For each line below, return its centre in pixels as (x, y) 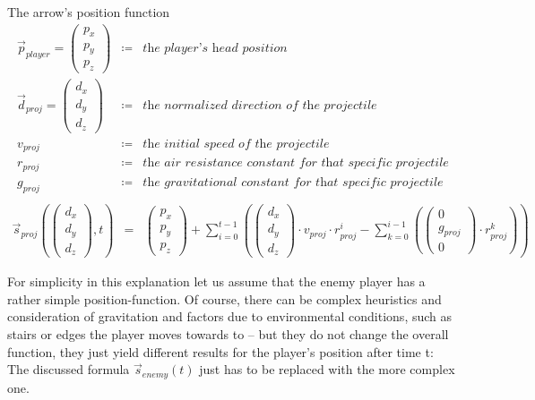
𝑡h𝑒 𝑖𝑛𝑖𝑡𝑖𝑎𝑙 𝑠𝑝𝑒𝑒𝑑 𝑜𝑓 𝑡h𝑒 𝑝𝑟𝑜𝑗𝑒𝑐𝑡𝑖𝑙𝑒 (236, 144)
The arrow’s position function (89, 12)
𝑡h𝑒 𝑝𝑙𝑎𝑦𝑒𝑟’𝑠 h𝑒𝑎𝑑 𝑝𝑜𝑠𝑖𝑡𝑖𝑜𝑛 (215, 48)
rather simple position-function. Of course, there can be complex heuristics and (224, 298)
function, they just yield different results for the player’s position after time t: (220, 351)
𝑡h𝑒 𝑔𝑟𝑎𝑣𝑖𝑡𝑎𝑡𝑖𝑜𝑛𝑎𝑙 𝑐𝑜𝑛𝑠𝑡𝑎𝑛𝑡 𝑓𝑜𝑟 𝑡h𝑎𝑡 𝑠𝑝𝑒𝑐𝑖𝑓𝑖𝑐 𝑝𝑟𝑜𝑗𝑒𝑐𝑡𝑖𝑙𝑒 (293, 182)
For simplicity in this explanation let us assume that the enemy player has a (216, 281)
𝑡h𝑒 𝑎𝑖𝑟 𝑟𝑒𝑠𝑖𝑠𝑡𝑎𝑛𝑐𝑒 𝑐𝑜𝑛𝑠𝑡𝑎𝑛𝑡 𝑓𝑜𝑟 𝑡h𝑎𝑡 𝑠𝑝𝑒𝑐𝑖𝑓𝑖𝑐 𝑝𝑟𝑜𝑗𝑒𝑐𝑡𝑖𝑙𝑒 (296, 163)
